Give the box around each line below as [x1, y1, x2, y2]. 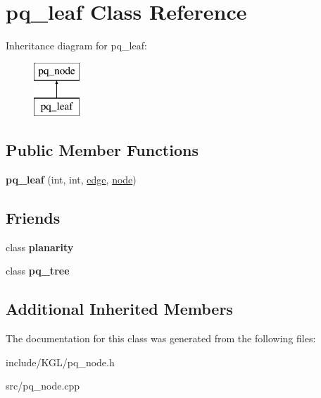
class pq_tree [6, 263, 70, 278]
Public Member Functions [6, 139, 199, 161]
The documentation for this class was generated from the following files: [6, 331, 316, 346]
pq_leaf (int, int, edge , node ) [6, 172, 137, 187]
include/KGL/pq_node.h [6, 354, 115, 369]
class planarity [6, 239, 74, 254]
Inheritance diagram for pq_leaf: [6, 38, 147, 53]
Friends [6, 207, 61, 229]
